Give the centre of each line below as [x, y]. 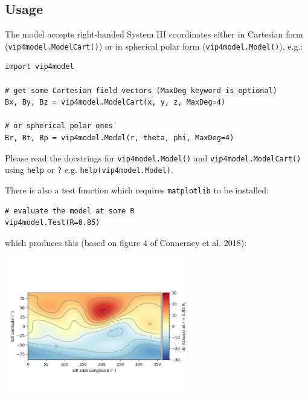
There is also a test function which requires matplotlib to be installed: [137, 190]
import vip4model [40, 67]
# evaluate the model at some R [70, 211]
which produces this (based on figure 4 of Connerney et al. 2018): [126, 242]
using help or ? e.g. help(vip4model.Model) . [89, 170]
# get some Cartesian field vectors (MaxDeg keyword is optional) [141, 90]
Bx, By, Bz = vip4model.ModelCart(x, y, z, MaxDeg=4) [115, 102]
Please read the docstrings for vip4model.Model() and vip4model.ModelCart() [153, 157]
